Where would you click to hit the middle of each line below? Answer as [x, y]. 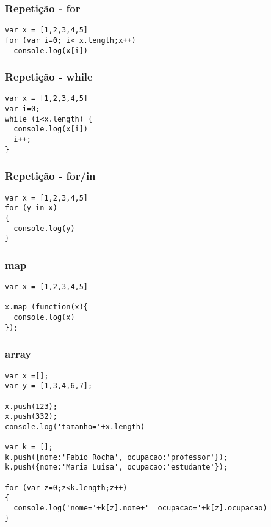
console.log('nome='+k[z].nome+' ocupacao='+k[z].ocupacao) [140, 508]
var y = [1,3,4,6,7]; [49, 386]
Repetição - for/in [50, 176]
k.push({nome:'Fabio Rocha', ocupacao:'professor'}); [117, 457]
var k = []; [29, 447]
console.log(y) [44, 228]
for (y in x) [31, 208]
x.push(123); [31, 406]
